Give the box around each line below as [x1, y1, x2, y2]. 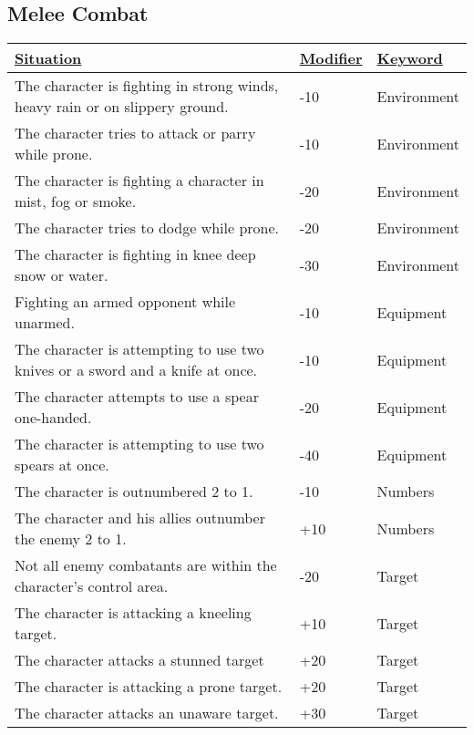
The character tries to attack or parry [15, 122, 256, 144]
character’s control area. [15, 575, 169, 597]
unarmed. [15, 312, 75, 334]
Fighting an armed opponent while [15, 291, 236, 313]
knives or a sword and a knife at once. [15, 359, 258, 381]
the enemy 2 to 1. [15, 528, 127, 550]
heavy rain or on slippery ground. [15, 96, 229, 118]
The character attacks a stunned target [15, 649, 264, 671]
